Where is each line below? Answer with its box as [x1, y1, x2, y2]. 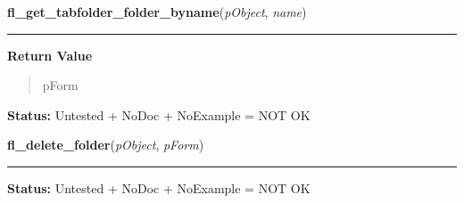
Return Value [7, 45, 93, 64]
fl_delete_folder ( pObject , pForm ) [7, 135, 204, 154]
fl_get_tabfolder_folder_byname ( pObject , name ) [7, 3, 307, 20]
